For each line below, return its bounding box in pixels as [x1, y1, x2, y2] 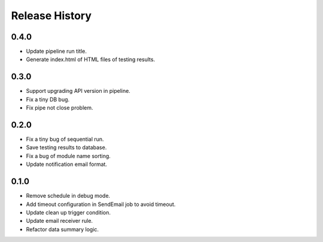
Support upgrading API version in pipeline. [26, 87, 131, 95]
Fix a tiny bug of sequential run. [26, 135, 104, 143]
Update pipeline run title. [26, 48, 87, 55]
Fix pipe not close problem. [26, 104, 93, 111]
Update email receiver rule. [26, 217, 93, 225]
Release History [11, 9, 92, 22]
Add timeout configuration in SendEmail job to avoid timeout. [26, 201, 176, 208]
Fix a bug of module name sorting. [26, 152, 111, 159]
